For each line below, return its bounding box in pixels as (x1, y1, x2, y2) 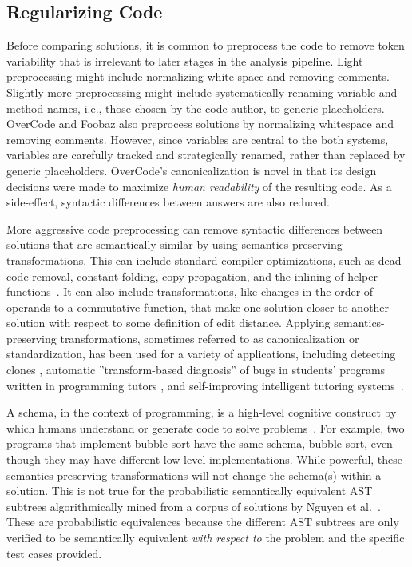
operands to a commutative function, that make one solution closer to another (6, 298, 390, 315)
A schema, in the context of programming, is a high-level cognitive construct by (6, 404, 397, 421)
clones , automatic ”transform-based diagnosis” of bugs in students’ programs (6, 361, 386, 378)
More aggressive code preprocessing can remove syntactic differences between (6, 220, 383, 237)
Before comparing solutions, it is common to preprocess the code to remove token (6, 37, 405, 54)
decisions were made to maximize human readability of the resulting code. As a (6, 178, 392, 194)
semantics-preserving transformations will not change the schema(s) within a (6, 466, 382, 483)
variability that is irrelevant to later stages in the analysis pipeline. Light (6, 52, 363, 69)
